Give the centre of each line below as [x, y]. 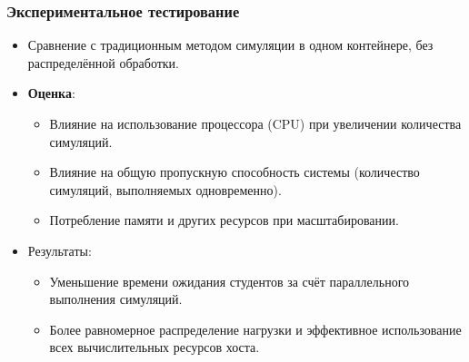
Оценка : [51, 93]
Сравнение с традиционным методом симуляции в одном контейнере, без [230, 45]
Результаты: [60, 250]
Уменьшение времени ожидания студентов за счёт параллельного [230, 281]
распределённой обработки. [104, 62]
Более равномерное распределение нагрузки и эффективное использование [255, 329]
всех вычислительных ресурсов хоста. [155, 347]
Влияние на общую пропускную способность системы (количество [234, 172]
